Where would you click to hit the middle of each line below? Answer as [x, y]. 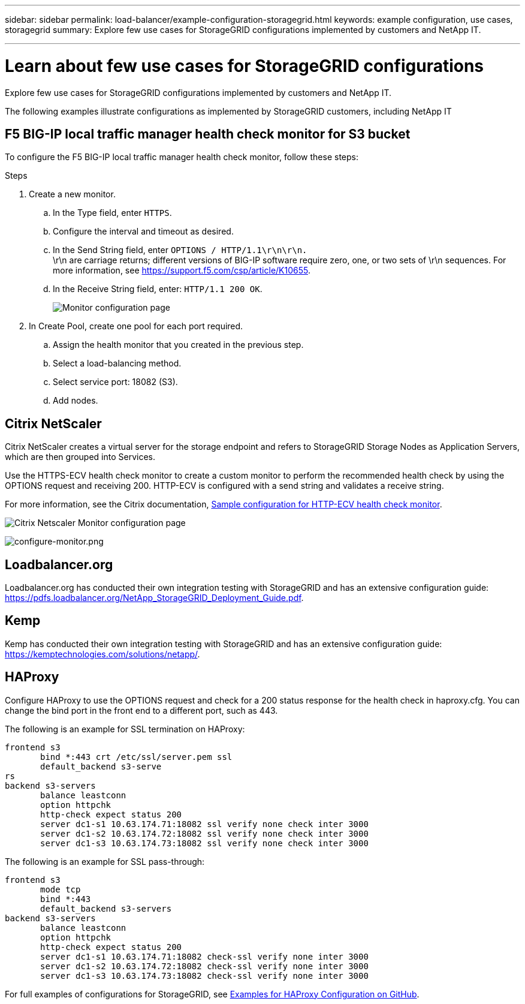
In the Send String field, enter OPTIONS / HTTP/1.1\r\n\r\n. [180, 250]
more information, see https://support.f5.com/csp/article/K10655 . [182, 270]
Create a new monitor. [72, 194]
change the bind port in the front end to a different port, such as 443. [141, 710]
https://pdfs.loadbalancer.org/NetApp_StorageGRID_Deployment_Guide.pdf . [154, 598]
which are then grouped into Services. [80, 457]
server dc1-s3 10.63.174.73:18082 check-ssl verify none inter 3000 [204, 976]
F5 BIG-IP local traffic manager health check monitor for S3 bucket [208, 134]
